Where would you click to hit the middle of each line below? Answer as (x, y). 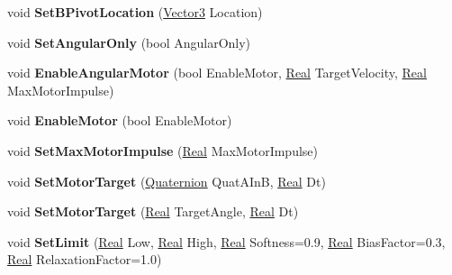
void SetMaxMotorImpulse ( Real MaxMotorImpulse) (163, 150)
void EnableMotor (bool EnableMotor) (120, 120)
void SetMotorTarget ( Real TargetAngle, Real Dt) (153, 211)
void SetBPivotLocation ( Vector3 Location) (135, 12)
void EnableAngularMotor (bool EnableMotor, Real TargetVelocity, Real (217, 73)
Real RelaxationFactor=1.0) (85, 259)
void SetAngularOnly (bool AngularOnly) (129, 42)
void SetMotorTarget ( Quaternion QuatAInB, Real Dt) (167, 181)
